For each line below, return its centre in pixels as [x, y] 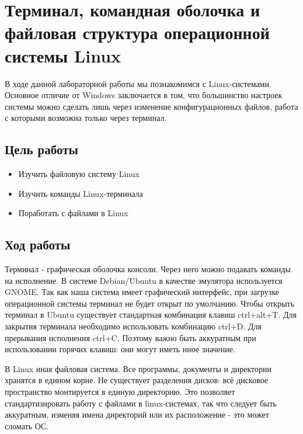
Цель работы [41, 149]
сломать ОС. [27, 426]
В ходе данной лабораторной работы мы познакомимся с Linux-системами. [138, 83]
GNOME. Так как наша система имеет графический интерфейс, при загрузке [142, 292]
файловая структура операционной [137, 32]
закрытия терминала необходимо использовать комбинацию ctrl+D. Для [133, 326]
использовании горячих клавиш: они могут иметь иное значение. [120, 349]
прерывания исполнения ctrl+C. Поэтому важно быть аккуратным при [130, 337]
